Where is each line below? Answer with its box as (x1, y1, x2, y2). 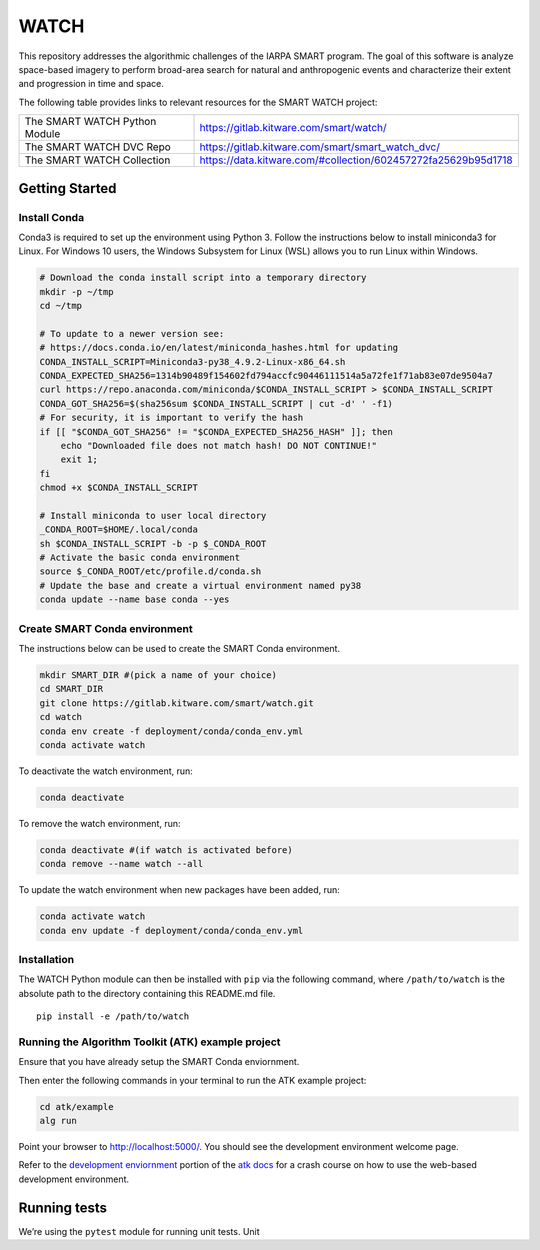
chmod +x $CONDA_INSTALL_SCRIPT (39, 482, 199, 494)
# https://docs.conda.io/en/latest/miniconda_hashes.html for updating (39, 342, 399, 354)
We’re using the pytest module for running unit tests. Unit (18, 1225, 260, 1237)
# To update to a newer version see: (39, 328, 225, 339)
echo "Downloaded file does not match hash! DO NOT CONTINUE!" (60, 440, 378, 451)
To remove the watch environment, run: (18, 817, 181, 829)
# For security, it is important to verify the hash (39, 412, 304, 424)
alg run (39, 1115, 77, 1127)
